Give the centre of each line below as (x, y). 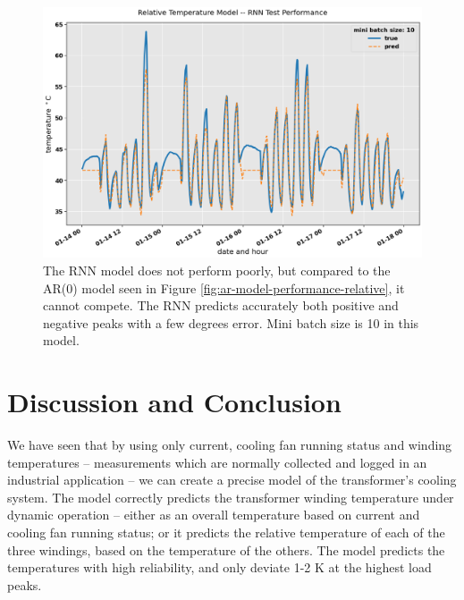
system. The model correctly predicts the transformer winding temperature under (231, 497)
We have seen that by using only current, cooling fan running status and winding (230, 444)
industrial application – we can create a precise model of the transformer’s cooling (232, 480)
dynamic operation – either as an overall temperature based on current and (214, 515)
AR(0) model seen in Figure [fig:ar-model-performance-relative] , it (224, 287)
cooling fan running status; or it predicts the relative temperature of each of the (226, 532)
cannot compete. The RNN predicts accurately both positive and (221, 305)
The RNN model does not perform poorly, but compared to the (217, 270)
